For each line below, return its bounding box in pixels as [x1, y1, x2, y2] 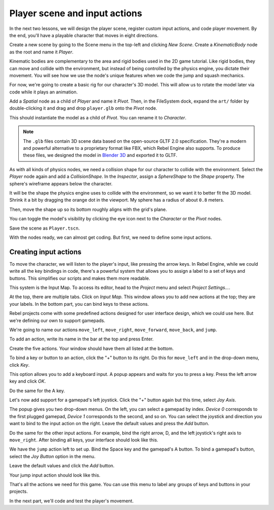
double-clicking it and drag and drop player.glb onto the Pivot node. [9, 105, 157, 111]
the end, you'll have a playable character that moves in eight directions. [9, 32, 159, 38]
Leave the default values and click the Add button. [9, 463, 115, 469]
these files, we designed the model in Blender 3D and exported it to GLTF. [23, 152, 178, 158]
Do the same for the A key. [9, 388, 65, 394]
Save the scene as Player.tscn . [9, 225, 80, 231]
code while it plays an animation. [9, 89, 78, 95]
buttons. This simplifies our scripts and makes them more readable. [9, 275, 151, 281]
